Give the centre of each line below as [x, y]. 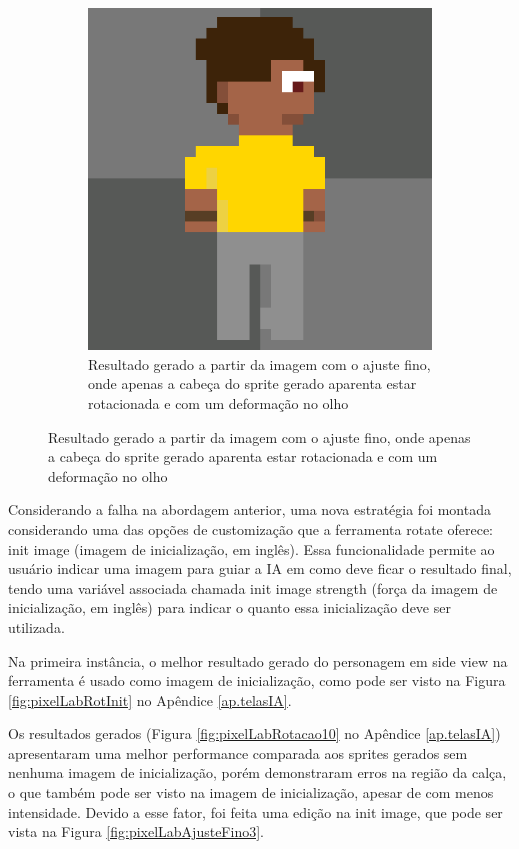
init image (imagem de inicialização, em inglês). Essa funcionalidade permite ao [251, 548]
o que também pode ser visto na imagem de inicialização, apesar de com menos [251, 792]
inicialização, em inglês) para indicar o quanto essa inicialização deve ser [229, 607]
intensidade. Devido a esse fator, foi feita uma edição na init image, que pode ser [255, 811]
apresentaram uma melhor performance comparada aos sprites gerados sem [238, 752]
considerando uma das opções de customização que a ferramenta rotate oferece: [250, 528]
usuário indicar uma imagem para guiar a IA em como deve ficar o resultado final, [260, 568]
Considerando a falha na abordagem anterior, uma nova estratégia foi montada [249, 509]
